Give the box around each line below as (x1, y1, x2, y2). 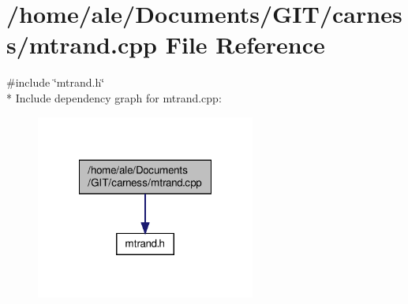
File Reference (165, 28, 325, 61)
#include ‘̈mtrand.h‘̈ (6, 74, 105, 91)
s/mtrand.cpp (6, 28, 157, 61)
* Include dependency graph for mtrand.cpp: (6, 89, 222, 106)
